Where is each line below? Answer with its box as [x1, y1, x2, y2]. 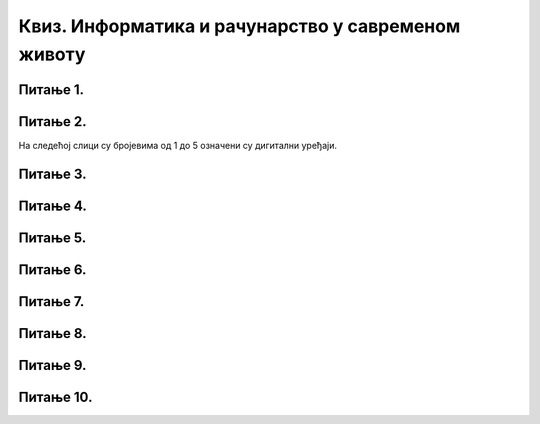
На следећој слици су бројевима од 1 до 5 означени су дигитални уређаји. [18, 139, 337, 151]
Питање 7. [18, 293, 85, 310]
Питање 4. [18, 197, 87, 214]
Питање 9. [18, 356, 87, 374]
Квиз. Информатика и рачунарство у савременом [18, 15, 461, 37]
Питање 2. [18, 113, 87, 130]
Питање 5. [18, 229, 87, 246]
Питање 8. [18, 325, 87, 342]
